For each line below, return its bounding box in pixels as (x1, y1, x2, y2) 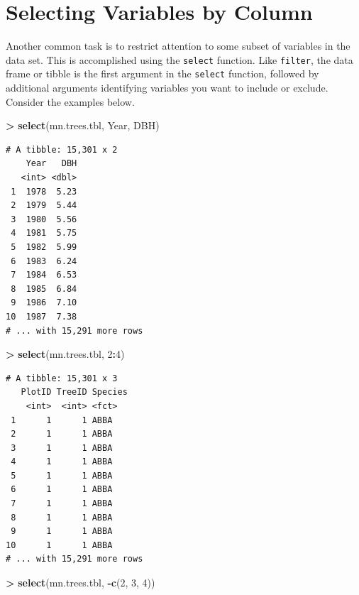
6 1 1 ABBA (11, 484, 113, 495)
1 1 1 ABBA (11, 415, 113, 425)
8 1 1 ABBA (11, 512, 113, 523)
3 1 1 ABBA (11, 442, 113, 453)
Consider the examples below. (6, 94, 135, 109)
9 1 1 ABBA (11, 526, 113, 537)
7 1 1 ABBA (11, 498, 113, 509)
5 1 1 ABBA (11, 470, 113, 481)
